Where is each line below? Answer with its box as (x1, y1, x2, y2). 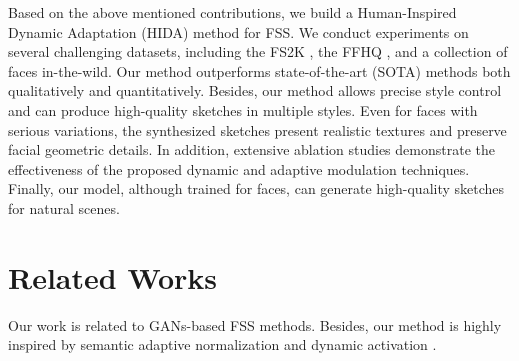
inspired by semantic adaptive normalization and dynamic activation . (8, 334, 437, 355)
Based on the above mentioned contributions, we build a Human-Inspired (8, 2, 457, 22)
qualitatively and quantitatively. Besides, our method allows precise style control (8, 80, 502, 101)
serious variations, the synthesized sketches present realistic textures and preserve (8, 119, 507, 140)
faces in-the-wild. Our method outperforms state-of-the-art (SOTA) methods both (8, 60, 511, 81)
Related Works (8, 256, 218, 297)
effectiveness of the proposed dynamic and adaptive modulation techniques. (8, 158, 470, 179)
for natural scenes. (8, 197, 120, 218)
